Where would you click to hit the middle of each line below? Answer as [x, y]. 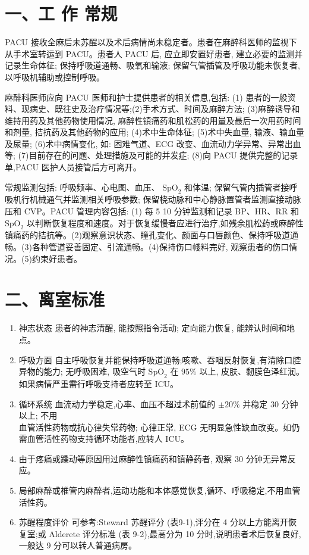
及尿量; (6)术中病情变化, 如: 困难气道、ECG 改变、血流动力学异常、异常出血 [153, 143]
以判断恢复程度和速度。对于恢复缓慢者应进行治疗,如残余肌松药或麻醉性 [165, 222]
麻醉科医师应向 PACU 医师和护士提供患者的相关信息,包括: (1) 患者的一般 [146, 97]
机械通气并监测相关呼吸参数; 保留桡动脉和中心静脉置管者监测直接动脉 [165, 199]
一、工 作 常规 [61, 13]
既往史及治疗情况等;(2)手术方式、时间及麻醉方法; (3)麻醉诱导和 [177, 109]
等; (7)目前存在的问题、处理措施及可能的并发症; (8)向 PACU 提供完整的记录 [152, 155]
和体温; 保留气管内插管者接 [237, 187]
